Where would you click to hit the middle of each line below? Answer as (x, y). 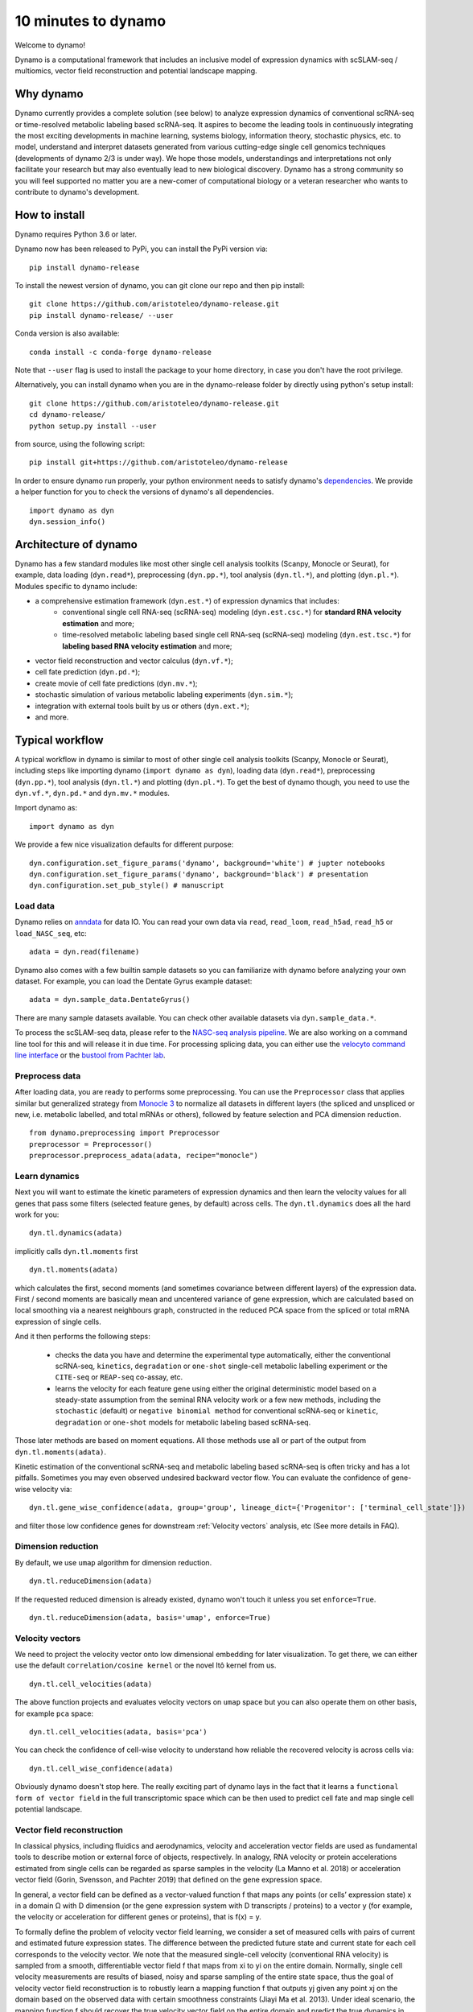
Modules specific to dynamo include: (76, 586)
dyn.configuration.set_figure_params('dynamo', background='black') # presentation (199, 874)
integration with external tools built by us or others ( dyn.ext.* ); (142, 706)
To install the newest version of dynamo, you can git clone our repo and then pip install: (160, 286)
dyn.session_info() (68, 522)
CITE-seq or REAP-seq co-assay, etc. (119, 1377)
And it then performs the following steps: (82, 1337)
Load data (35, 906)
